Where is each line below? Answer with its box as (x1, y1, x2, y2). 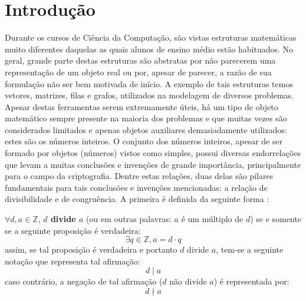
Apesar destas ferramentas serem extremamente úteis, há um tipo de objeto (5, 100, 278, 113)
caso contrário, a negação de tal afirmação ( (5, 275, 163, 287)
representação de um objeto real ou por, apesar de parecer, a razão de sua (5, 65, 272, 78)
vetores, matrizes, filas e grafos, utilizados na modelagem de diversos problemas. (5, 89, 294, 101)
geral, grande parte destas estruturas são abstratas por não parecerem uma (5, 54, 276, 67)
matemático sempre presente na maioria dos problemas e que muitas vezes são (5, 112, 287, 124)
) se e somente (250, 213, 302, 225)
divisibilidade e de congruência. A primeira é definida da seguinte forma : (5, 193, 269, 205)
